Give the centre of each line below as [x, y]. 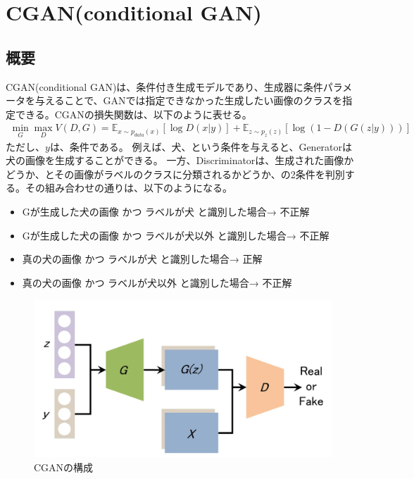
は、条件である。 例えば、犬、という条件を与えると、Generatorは [201, 146]
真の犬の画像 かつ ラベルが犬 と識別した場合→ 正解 [142, 259]
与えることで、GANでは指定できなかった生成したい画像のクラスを [189, 100]
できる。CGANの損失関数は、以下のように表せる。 [133, 114]
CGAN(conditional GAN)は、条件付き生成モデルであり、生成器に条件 [164, 86]
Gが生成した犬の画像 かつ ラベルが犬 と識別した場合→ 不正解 [166, 211]
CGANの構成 [64, 467]
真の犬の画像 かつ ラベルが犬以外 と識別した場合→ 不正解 [157, 282]
